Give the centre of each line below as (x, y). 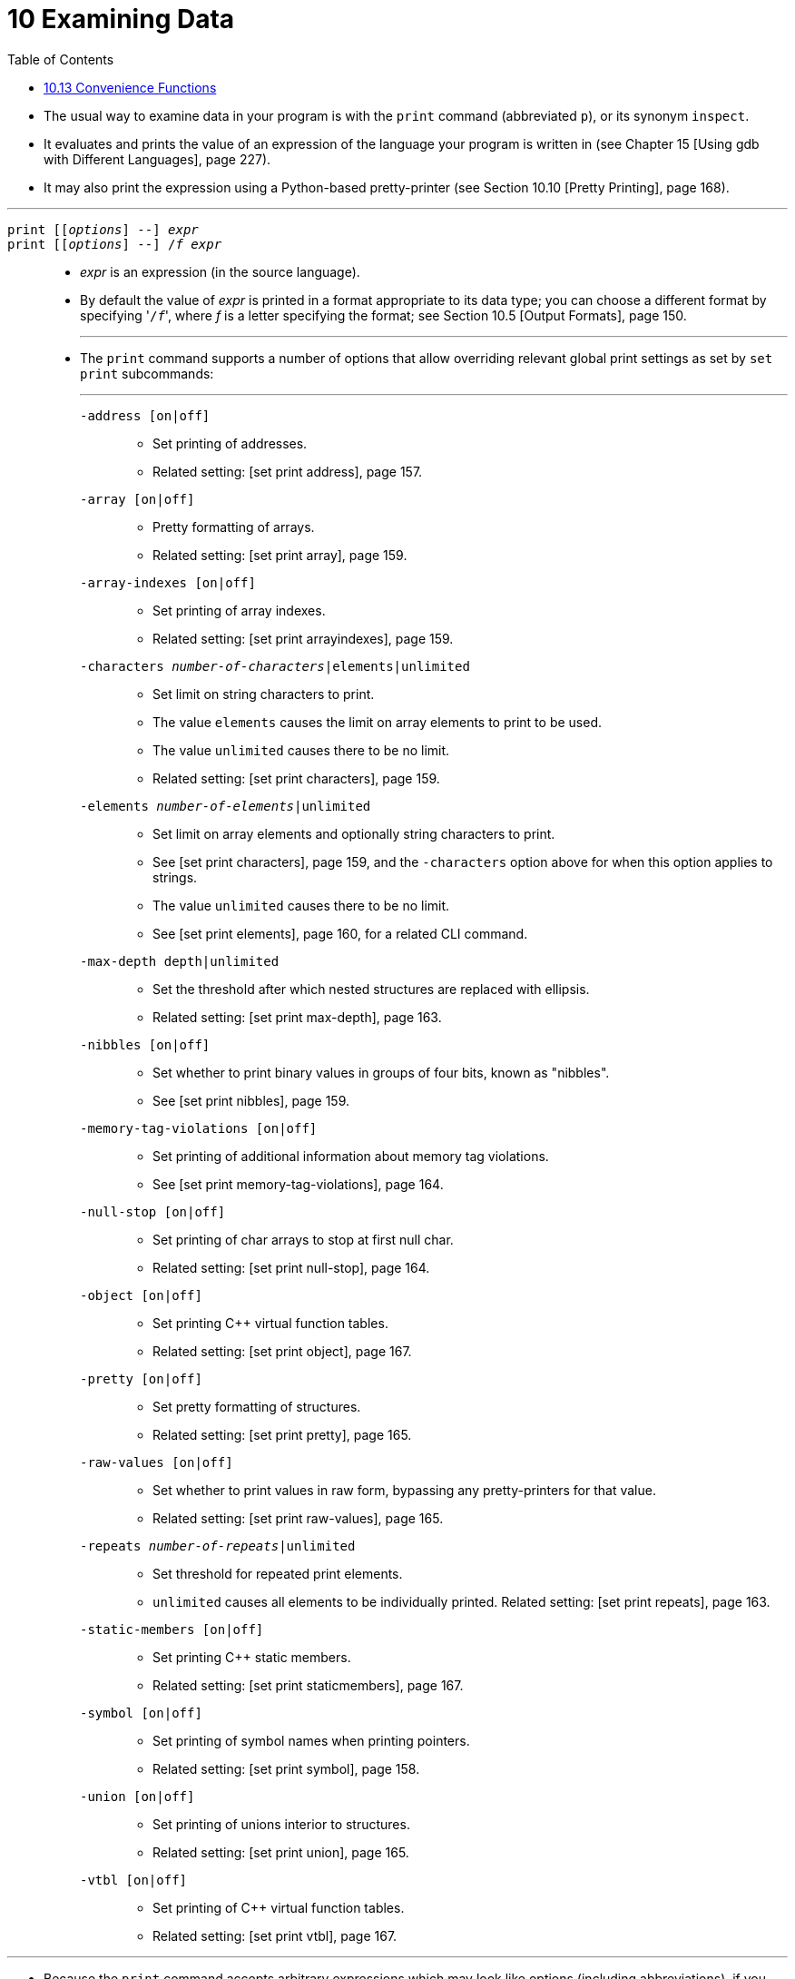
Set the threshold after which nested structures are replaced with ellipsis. (371, 989)
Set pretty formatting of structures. (257, 1406)
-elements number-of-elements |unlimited (226, 806)
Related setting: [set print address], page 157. (288, 471)
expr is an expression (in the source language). (220, 271)
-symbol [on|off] (141, 1713)
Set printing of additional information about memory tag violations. (351, 1156)
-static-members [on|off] (172, 1629)
